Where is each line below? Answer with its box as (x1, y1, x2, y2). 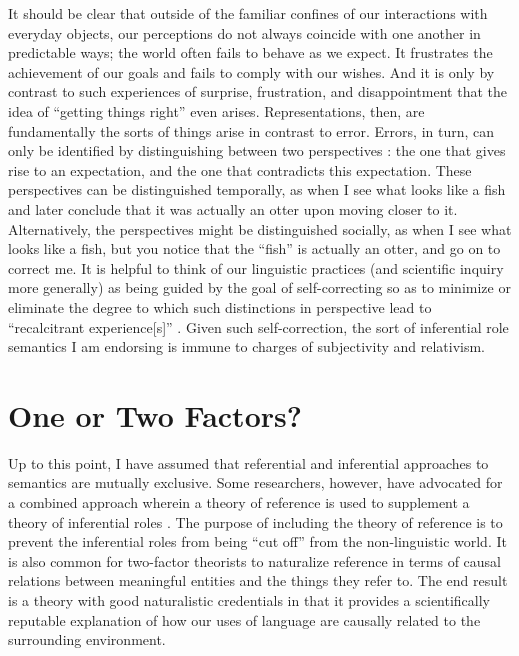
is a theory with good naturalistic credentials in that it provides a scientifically (8, 589, 491, 610)
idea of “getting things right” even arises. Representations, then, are (8, 100, 425, 121)
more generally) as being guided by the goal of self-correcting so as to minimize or (8, 277, 511, 298)
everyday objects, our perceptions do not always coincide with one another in (8, 22, 481, 43)
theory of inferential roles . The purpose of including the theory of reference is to (8, 511, 503, 532)
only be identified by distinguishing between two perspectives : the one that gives (8, 140, 506, 161)
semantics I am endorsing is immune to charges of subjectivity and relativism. (8, 336, 486, 357)
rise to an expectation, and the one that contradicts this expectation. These (8, 159, 472, 180)
